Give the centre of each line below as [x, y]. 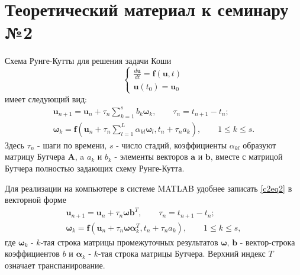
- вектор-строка [267, 242]
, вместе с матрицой [246, 156]
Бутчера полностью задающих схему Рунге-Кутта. [95, 168]
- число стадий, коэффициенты [172, 145]
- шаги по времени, [72, 145]
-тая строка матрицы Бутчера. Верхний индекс [182, 253]
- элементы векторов [151, 156]
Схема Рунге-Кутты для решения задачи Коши [88, 61]
